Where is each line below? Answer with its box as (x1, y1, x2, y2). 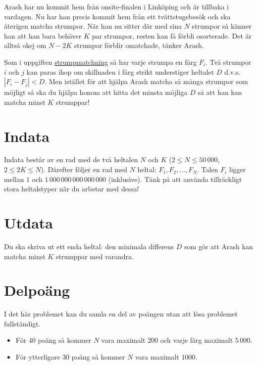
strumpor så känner (192, 21, 252, 31)
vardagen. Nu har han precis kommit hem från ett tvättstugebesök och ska (4, 11, 231, 21)
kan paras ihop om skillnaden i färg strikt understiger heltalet (26, 66, 214, 77)
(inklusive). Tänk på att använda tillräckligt (108, 174, 242, 184)
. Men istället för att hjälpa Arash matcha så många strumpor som (45, 76, 248, 87)
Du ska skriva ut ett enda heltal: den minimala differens (4, 241, 174, 251)
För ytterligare (15, 352, 60, 362)
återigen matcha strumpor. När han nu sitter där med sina (4, 21, 182, 31)
